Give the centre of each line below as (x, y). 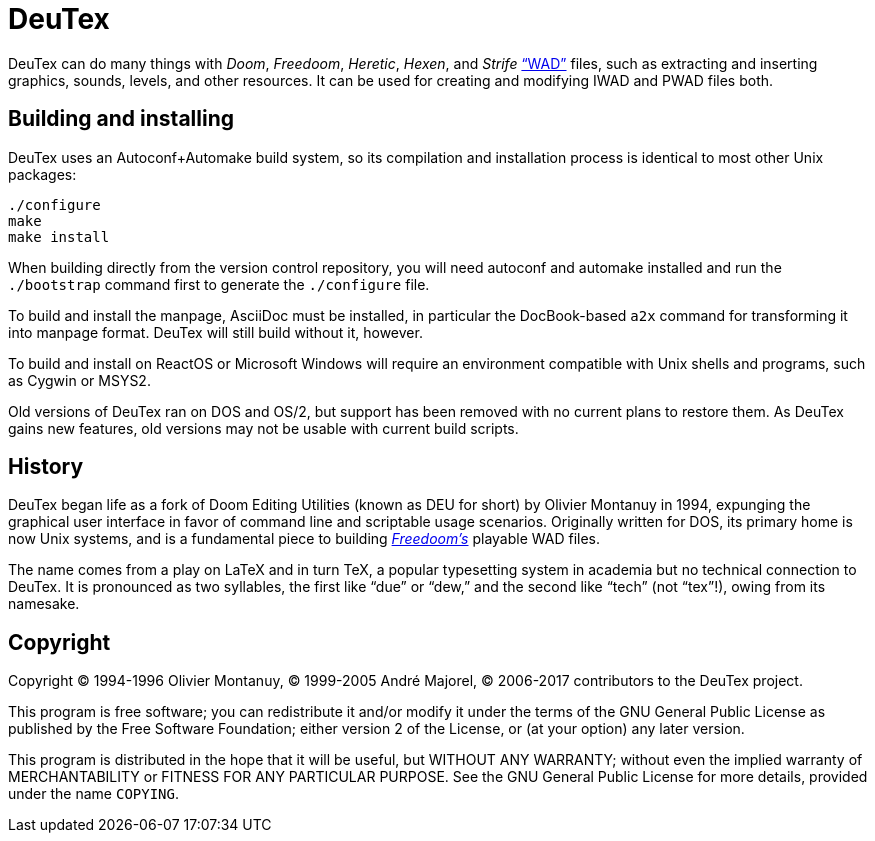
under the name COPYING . (94, 794)
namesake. (44, 604)
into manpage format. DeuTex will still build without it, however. (215, 332)
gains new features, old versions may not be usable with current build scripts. (263, 428)
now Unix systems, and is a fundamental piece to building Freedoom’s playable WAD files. (304, 539)
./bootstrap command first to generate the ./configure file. (219, 284)
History (46, 467)
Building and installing (121, 119)
